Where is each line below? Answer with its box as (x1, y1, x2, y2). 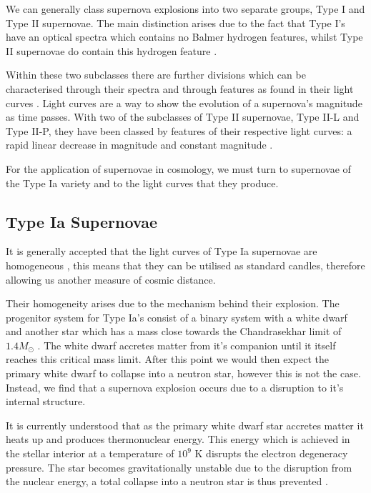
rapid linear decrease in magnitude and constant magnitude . (6, 137, 273, 152)
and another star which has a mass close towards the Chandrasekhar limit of (6, 324, 342, 339)
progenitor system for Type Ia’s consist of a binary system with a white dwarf (6, 309, 347, 324)
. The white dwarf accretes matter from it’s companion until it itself (37, 337, 336, 352)
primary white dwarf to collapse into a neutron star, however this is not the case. (6, 366, 361, 381)
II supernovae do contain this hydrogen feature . (6, 43, 217, 58)
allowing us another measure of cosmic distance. (6, 272, 216, 287)
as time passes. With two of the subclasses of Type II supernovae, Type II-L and (6, 109, 360, 124)
